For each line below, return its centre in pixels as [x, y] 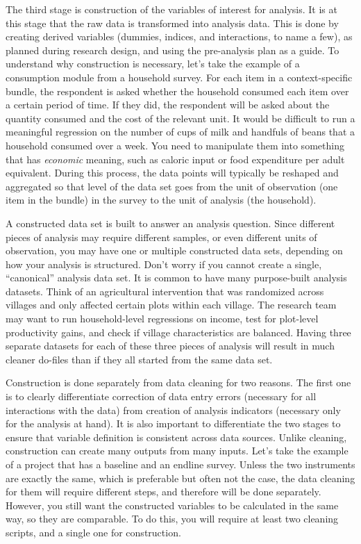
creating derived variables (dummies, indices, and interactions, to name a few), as [179, 36]
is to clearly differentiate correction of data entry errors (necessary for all [161, 396]
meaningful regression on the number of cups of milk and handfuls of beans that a [180, 132]
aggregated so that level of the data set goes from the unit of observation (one [172, 186]
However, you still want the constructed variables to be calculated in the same [172, 505]
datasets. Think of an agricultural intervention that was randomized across [165, 291]
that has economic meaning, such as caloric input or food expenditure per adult [175, 159]
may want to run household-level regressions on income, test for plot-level [162, 319]
